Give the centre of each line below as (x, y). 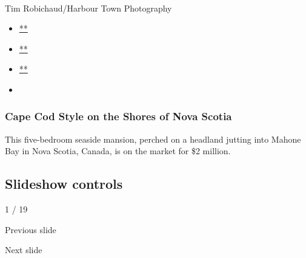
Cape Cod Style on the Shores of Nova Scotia (118, 116)
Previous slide (31, 229)
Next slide (24, 250)
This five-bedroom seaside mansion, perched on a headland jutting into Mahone (153, 139)
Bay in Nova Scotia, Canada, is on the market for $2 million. (118, 151)
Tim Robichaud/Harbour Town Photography (88, 8)
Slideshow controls (64, 184)
